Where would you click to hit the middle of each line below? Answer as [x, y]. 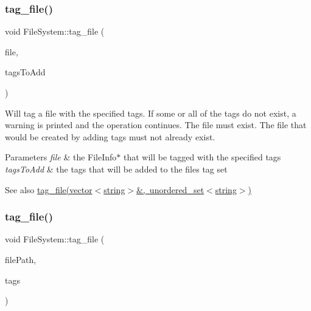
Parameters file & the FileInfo [61, 157]
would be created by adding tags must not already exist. [110, 136]
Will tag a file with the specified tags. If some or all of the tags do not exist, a [151, 113]
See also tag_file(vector [49, 189]
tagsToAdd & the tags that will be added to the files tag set [116, 169]
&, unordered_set [170, 189]
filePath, [21, 259]
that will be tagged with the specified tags [202, 157]
